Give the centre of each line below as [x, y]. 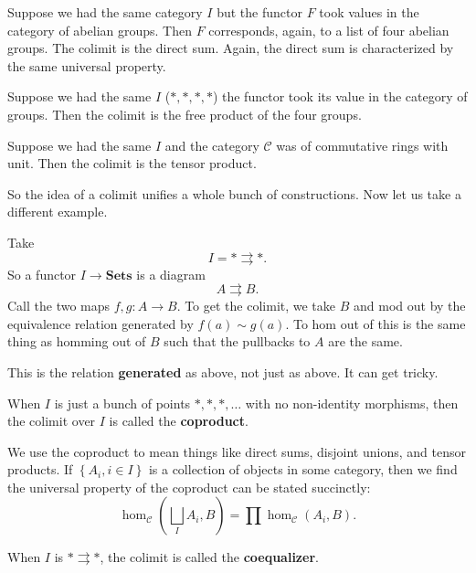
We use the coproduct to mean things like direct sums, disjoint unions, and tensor [237, 451]
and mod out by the [410, 306]
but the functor [259, 12]
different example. [58, 212]
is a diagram [171, 274]
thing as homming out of [77, 341]
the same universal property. [87, 65]
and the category [212, 145]
